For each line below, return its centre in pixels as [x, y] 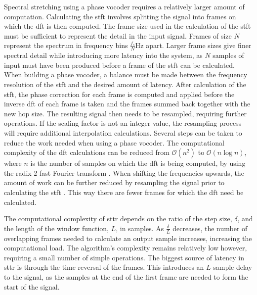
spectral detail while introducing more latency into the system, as [103, 55]
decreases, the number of [210, 228]
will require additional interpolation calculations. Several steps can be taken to [123, 132]
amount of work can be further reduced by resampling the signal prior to [114, 182]
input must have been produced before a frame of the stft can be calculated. [119, 65]
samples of [228, 55]
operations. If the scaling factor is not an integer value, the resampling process [123, 123]
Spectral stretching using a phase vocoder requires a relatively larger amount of [124, 6]
